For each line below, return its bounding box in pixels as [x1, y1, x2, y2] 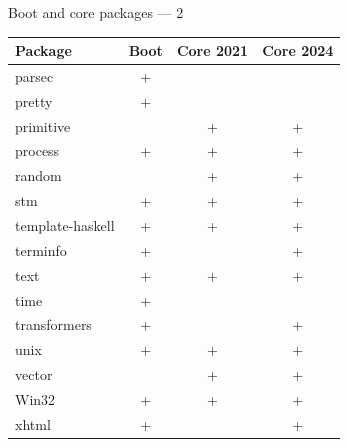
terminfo [15, 239, 67, 260]
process [15, 140, 60, 161]
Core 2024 [262, 40, 334, 61]
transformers [15, 314, 92, 335]
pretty [15, 90, 53, 111]
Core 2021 [176, 40, 249, 61]
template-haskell [15, 215, 115, 235]
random [15, 165, 62, 186]
